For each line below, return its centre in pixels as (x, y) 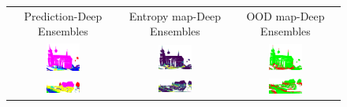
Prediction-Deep (63, 15)
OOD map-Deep (285, 15)
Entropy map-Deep (175, 15)
